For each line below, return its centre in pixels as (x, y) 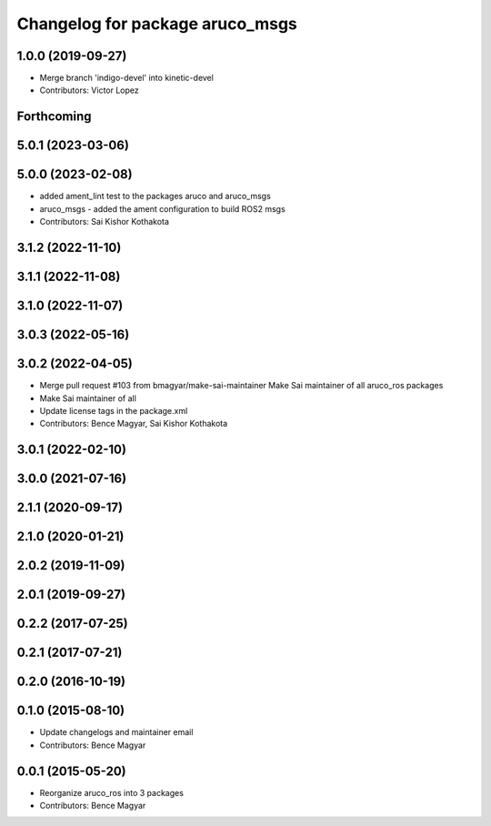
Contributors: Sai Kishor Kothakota (105, 222)
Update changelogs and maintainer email (116, 732)
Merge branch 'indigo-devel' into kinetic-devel (126, 78)
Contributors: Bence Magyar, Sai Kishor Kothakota (134, 424)
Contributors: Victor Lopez (90, 90)
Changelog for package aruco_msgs (157, 24)
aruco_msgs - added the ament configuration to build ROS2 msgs (162, 208)
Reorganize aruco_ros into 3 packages (111, 792)
